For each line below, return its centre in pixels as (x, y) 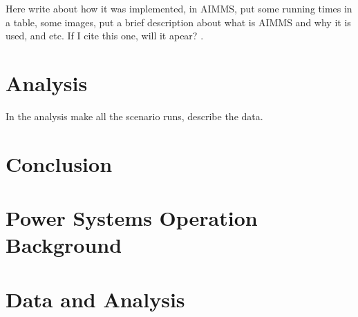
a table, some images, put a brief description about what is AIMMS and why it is (178, 22)
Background (64, 245)
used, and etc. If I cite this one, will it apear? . (105, 36)
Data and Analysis (95, 299)
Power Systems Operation (132, 218)
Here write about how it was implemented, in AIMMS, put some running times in (179, 8)
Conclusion (59, 163)
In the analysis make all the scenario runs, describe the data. (134, 116)
